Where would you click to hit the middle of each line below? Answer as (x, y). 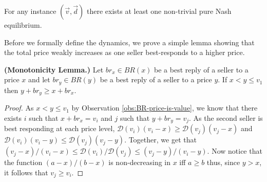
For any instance (30, 11)
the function (23, 162)
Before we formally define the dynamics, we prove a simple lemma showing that (129, 42)
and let (39, 79)
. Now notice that (235, 151)
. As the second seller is (226, 117)
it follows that (26, 172)
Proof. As (19, 108)
